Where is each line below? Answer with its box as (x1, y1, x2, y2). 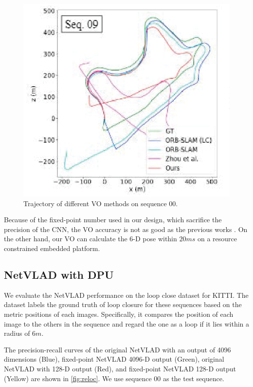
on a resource (198, 233, 237, 244)
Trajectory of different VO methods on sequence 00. (23, 198, 178, 208)
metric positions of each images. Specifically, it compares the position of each (4, 309, 234, 319)
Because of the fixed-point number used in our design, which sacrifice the (4, 214, 222, 225)
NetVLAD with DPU (4, 267, 114, 282)
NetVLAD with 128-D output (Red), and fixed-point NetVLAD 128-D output (4, 363, 236, 373)
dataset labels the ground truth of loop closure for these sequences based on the (4, 299, 242, 310)
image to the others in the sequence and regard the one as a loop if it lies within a (4, 318, 249, 329)
